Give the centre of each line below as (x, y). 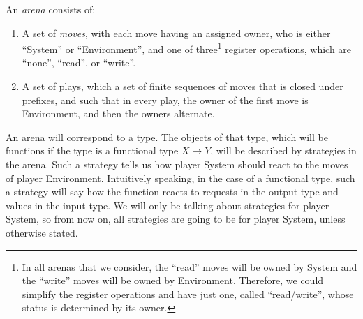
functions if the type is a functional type (92, 150)
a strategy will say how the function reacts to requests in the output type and (172, 192)
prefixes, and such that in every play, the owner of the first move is (165, 99)
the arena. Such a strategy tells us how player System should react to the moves (177, 164)
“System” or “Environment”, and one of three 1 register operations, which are (187, 48)
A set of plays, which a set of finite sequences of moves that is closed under (183, 86)
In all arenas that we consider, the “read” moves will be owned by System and (190, 266)
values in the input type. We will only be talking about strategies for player (168, 205)
